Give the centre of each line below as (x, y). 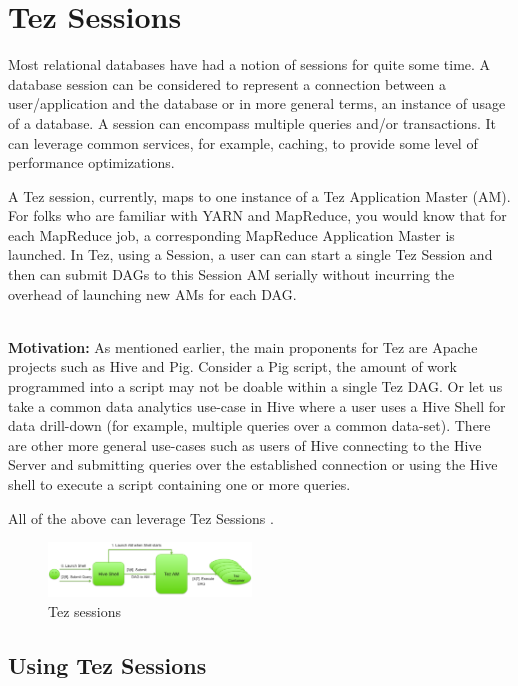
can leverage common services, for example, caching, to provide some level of (243, 142)
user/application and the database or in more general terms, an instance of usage (257, 103)
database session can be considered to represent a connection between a (227, 83)
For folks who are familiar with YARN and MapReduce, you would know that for (257, 215)
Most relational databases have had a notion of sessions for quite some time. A (249, 64)
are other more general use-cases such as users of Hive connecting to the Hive (245, 444)
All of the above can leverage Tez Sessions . (141, 517)
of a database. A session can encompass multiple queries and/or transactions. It (252, 122)
